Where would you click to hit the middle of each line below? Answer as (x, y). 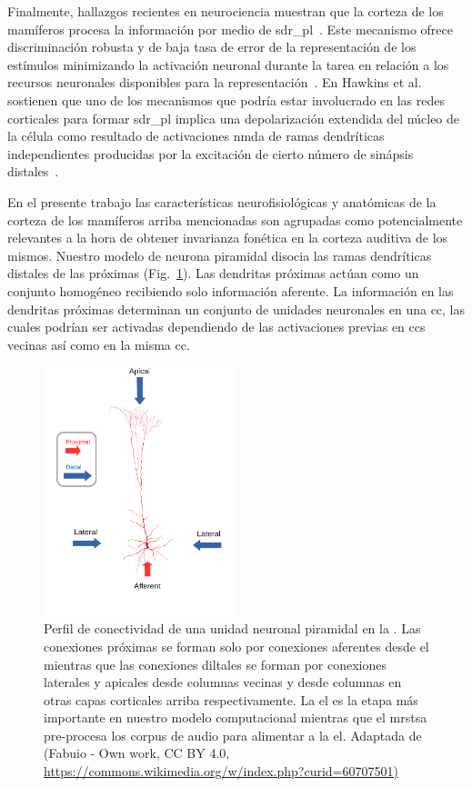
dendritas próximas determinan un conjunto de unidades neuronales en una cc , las (236, 309)
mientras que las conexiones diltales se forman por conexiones (215, 664)
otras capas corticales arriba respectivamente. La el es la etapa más (231, 699)
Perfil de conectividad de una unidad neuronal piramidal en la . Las (232, 628)
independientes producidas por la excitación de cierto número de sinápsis (211, 153)
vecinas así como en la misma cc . (99, 344)
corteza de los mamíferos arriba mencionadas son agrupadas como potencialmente (235, 219)
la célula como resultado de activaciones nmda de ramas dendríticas (196, 136)
